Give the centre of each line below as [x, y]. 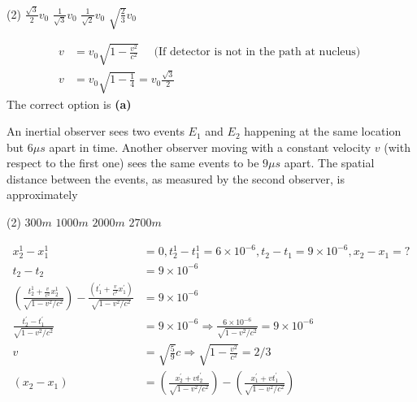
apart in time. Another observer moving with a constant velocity [210, 147]
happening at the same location [323, 131]
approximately [42, 195]
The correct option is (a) [69, 104]
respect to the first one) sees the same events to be [133, 163]
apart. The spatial [329, 163]
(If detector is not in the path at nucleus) [257, 52]
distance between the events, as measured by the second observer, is [176, 178]
